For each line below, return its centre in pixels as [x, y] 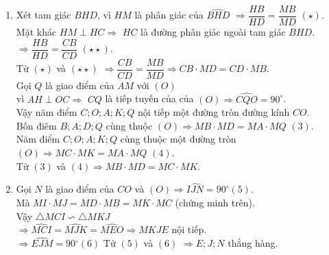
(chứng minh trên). [215, 202]
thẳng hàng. [253, 243]
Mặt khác [36, 32]
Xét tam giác [44, 15]
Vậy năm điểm [47, 112]
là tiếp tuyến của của [149, 98]
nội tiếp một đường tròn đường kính [214, 112]
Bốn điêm [36, 125]
